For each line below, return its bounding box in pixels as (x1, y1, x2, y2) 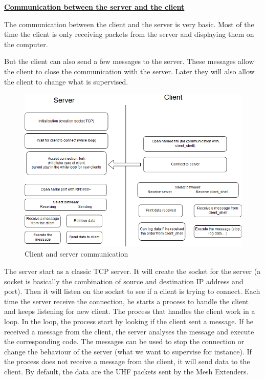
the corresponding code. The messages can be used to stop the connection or (4, 336, 245, 347)
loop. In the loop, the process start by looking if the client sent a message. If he (4, 316, 254, 327)
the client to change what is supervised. (4, 76, 128, 87)
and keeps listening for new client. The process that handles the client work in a (4, 306, 255, 316)
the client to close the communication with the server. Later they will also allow (4, 66, 255, 76)
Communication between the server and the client (4, 2, 185, 12)
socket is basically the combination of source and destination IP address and (4, 276, 244, 286)
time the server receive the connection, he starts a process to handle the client (4, 295, 249, 306)
